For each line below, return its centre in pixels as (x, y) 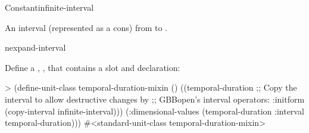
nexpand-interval (35, 47)
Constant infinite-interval (49, 7)
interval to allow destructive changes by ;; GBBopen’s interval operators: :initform (155, 99)
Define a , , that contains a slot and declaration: (93, 67)
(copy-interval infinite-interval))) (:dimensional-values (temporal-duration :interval (154, 111)
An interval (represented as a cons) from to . (86, 27)
